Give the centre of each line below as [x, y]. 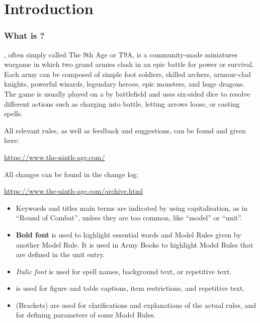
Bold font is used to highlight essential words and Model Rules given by [128, 234]
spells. [14, 113]
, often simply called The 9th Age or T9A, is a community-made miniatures [121, 54]
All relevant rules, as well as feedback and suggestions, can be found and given [125, 130]
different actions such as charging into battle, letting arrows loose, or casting [122, 103]
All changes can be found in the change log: [71, 174]
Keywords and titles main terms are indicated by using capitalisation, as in [132, 208]
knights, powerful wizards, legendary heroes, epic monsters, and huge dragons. [124, 84]
